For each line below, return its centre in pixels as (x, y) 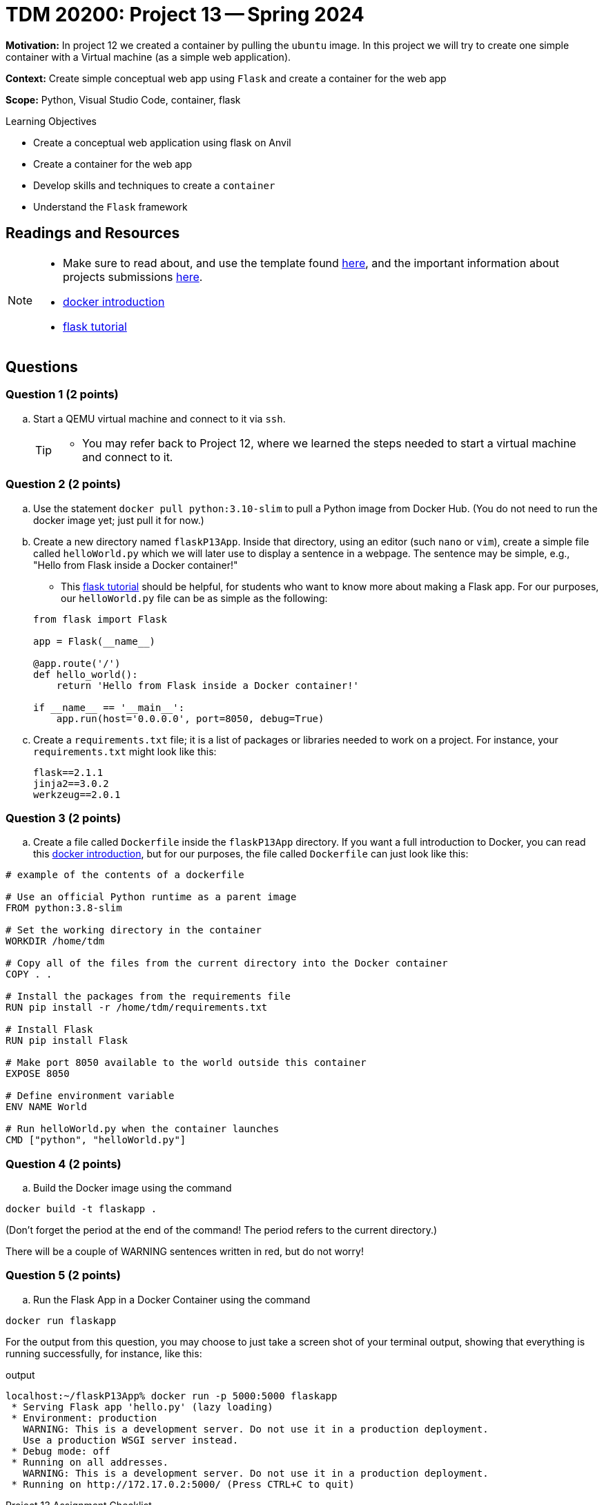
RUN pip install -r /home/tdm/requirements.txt (137, 1008)
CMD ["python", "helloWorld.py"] (96, 1140)
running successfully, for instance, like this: (104, 1353)
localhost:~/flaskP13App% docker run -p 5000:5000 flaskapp (172, 1396)
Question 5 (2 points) (63, 1275)
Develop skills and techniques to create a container (154, 185)
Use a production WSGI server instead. (131, 1440)
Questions (42, 367)
